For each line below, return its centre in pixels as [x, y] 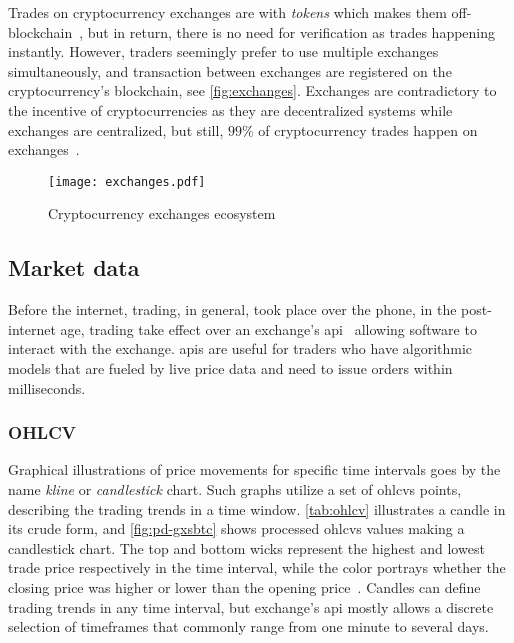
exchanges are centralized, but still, [116, 129]
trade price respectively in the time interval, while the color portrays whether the [257, 567]
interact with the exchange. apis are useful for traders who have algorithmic [240, 348]
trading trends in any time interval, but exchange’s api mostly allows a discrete [251, 606]
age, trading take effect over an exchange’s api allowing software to [268, 328]
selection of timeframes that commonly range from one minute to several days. [248, 626]
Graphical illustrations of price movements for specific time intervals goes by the [254, 469]
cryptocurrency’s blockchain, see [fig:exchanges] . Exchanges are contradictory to [252, 90]
